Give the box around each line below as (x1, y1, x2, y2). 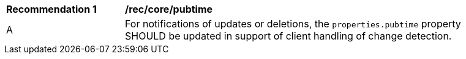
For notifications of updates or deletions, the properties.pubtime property (125, 18, 461, 30)
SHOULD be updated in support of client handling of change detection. (125, 30, 452, 42)
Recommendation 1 (6, 3, 97, 15)
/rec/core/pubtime (125, 3, 213, 15)
